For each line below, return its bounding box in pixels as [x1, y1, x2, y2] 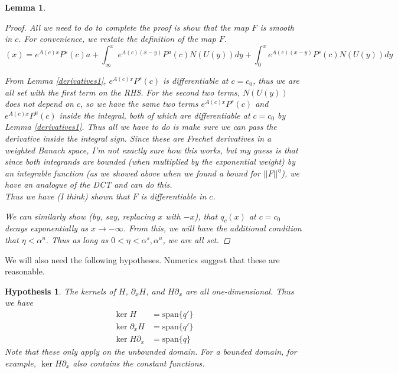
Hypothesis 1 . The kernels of [5, 284, 116, 297]
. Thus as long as [45, 234, 109, 246]
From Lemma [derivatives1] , [5, 74, 106, 87]
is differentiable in [141, 190, 207, 202]
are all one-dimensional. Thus [185, 284, 294, 297]
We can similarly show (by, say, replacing [5, 210, 155, 222]
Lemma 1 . [5, 1, 46, 13]
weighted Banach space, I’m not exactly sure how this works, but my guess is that [5, 143, 298, 156]
